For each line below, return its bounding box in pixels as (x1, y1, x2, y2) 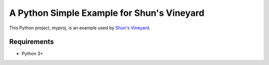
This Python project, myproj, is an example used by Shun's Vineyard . (9, 25, 150, 31)
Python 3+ (21, 51, 43, 57)
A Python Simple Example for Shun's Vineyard (9, 7, 205, 18)
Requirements (9, 38, 54, 46)
